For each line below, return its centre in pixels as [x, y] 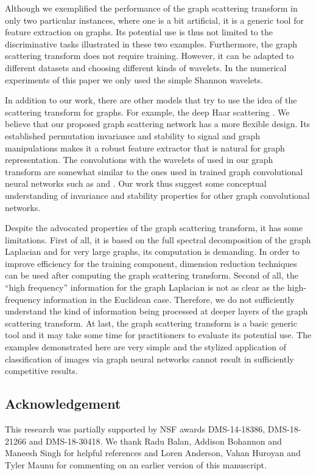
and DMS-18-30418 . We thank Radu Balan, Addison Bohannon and [155, 441]
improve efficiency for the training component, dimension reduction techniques [151, 263]
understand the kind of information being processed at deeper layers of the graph [156, 311]
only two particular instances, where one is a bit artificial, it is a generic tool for [154, 20]
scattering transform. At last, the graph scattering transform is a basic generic [151, 323]
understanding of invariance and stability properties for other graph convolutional [157, 195]
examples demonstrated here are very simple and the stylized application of [146, 347]
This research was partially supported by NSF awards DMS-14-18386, [135, 429]
